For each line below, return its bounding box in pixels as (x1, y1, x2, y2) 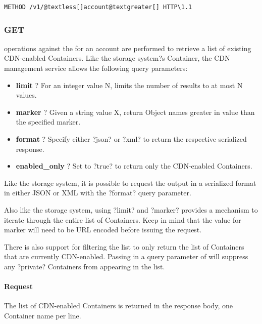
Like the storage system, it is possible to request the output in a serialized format (4, 177, 256, 188)
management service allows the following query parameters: (4, 63, 188, 73)
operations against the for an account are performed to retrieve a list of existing (4, 43, 251, 53)
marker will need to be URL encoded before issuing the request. (4, 224, 202, 235)
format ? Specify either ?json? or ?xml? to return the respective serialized (16, 133, 247, 144)
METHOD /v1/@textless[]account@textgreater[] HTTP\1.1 (4, 4, 192, 11)
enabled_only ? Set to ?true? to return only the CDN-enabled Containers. (16, 160, 252, 171)
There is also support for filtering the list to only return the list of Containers (4, 241, 244, 252)
